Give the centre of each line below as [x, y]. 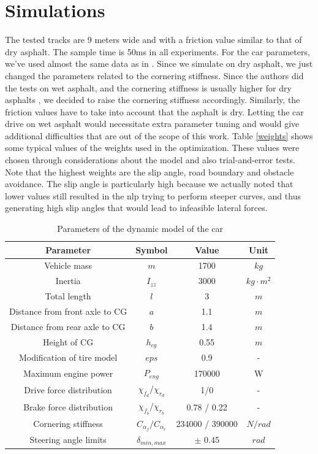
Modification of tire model [68, 357]
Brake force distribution [68, 407]
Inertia [68, 281]
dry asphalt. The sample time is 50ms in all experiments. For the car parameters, [157, 51]
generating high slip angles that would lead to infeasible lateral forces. [136, 208]
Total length [68, 296]
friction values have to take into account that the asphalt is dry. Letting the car [154, 111]
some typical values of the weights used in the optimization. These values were [152, 148]
